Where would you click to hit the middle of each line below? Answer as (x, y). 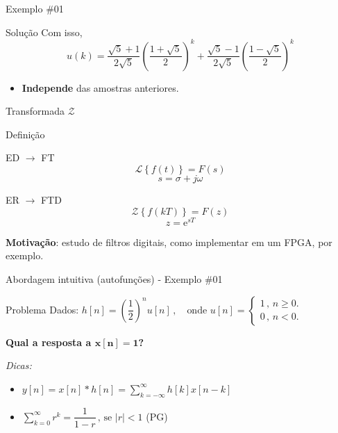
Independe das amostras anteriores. (100, 87)
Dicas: (19, 365)
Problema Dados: (42, 309)
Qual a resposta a (49, 342)
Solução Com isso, (44, 32)
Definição (25, 134)
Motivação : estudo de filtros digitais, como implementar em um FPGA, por (169, 242)
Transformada (35, 111)
